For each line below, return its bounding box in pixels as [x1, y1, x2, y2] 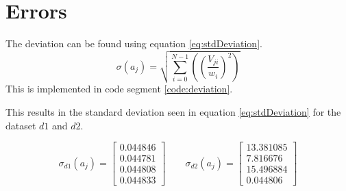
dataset [5, 118, 36, 132]
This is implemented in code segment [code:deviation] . [5, 81, 233, 96]
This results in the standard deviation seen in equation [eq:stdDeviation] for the [5, 104, 341, 118]
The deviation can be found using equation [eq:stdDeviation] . [5, 36, 262, 51]
